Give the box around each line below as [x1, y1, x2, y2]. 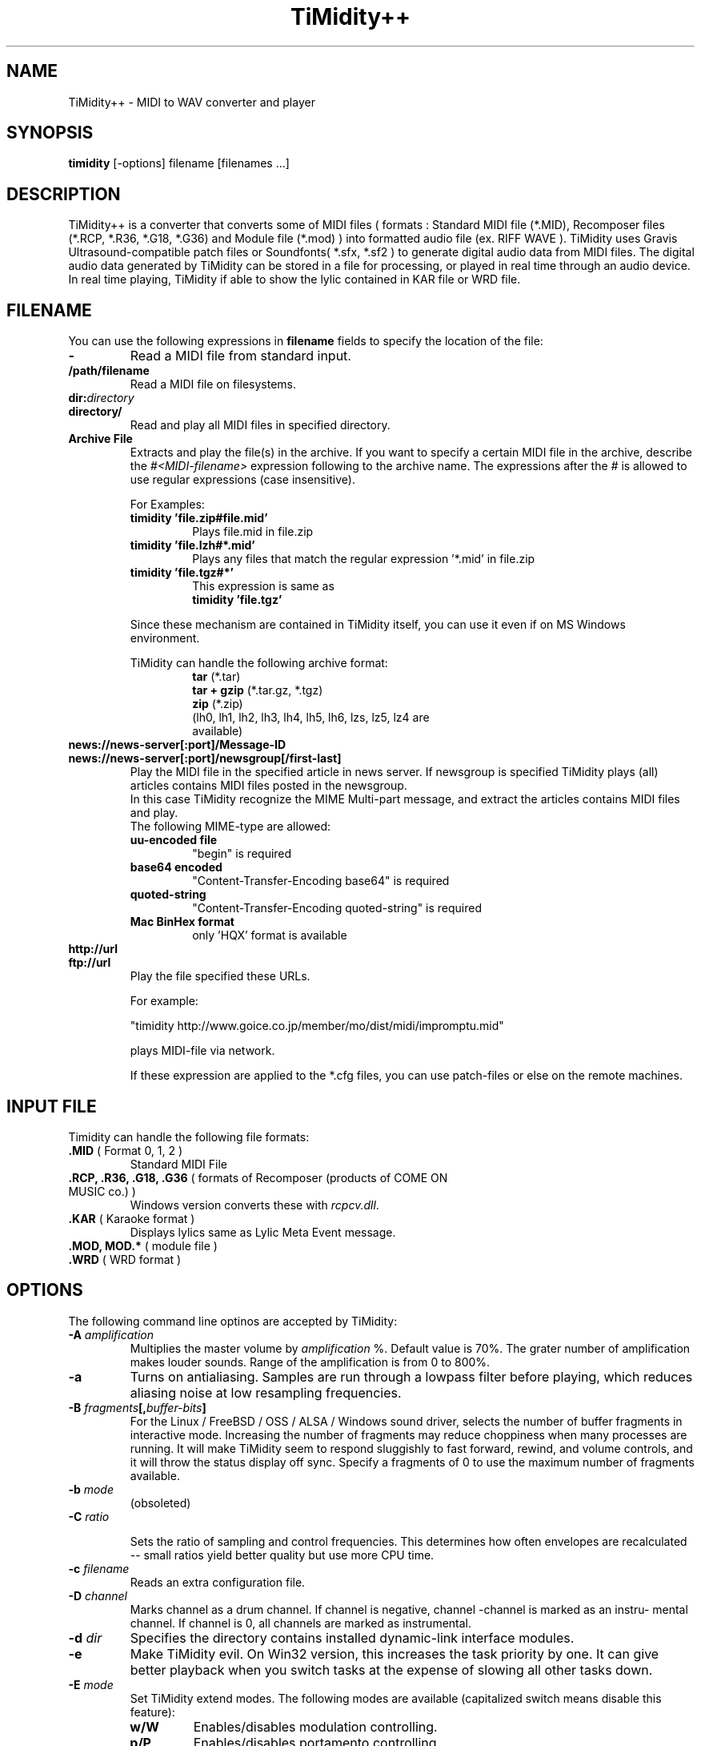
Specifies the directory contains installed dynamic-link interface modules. [130, 1629, 575, 1646]
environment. [130, 631, 200, 646]
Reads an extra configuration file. [130, 1575, 306, 1589]
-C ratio [68, 1509, 110, 1523]
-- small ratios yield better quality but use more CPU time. [130, 1547, 435, 1562]
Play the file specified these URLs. [130, 969, 310, 984]
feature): [130, 1704, 175, 1719]
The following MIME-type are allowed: [130, 819, 330, 834]
